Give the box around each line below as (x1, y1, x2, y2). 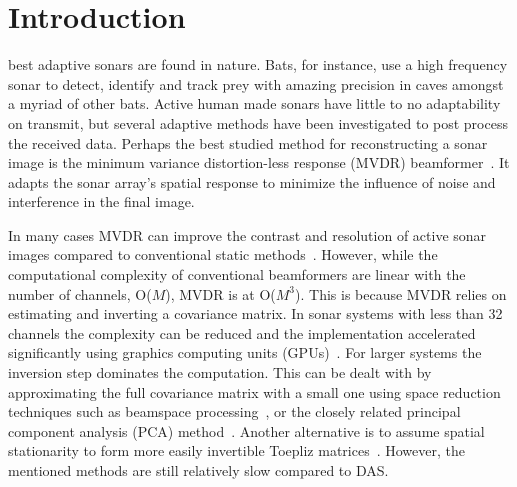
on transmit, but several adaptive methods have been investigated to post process (8, 112, 508, 133)
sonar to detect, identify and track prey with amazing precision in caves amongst (8, 73, 504, 94)
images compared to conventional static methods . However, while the (8, 244, 438, 265)
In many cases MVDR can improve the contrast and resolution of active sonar (8, 224, 487, 245)
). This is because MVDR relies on (295, 283, 507, 304)
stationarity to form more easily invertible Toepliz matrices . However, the (8, 440, 466, 461)
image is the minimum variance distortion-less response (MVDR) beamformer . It (8, 152, 510, 173)
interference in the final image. (8, 191, 195, 212)
